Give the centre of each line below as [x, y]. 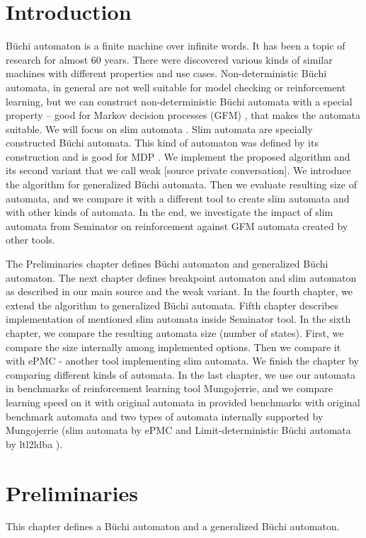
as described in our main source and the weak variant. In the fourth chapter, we [179, 291]
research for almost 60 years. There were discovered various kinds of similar [169, 59]
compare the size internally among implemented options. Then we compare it [173, 347]
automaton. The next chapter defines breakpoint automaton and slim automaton [181, 277]
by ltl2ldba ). [34, 443]
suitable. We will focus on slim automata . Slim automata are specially [159, 128]
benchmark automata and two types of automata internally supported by [165, 416]
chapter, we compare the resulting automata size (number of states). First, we [175, 333]
